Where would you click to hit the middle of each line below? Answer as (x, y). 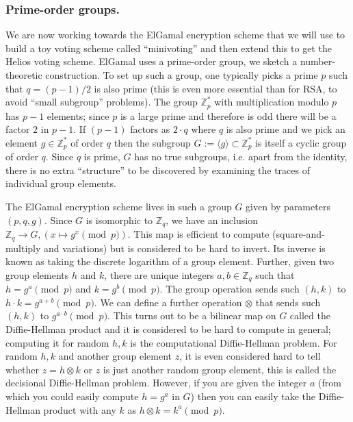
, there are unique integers (159, 274)
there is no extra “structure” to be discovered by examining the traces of (158, 170)
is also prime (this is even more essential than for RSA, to (215, 88)
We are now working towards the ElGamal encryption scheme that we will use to (175, 35)
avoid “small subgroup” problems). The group (102, 102)
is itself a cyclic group (301, 142)
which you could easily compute (72, 396)
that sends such (288, 302)
